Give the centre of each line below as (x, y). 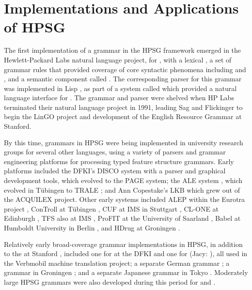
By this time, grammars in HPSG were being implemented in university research (124, 142)
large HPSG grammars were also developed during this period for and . (110, 282)
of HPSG (35, 27)
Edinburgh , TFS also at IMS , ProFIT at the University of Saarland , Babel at (122, 218)
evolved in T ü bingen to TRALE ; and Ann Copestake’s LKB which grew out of (122, 190)
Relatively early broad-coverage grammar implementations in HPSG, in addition (123, 244)
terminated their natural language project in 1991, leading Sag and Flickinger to (123, 107)
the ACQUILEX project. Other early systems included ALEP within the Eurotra (125, 199)
